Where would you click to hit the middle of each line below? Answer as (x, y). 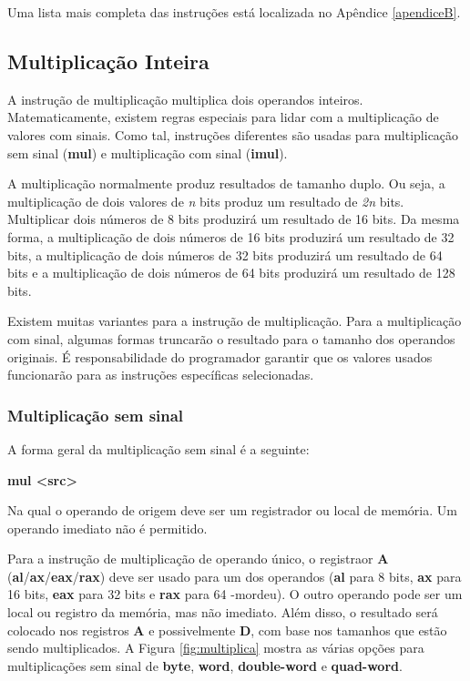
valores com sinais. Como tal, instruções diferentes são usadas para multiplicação (233, 134)
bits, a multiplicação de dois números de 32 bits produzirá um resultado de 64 (225, 254)
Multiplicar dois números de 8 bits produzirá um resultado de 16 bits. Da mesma (234, 219)
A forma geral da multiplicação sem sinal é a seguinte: (158, 448)
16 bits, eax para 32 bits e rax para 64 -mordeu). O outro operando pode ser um (235, 594)
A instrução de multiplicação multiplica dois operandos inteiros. (185, 99)
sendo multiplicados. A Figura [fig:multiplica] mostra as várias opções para (216, 648)
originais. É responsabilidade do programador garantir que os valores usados (220, 356)
